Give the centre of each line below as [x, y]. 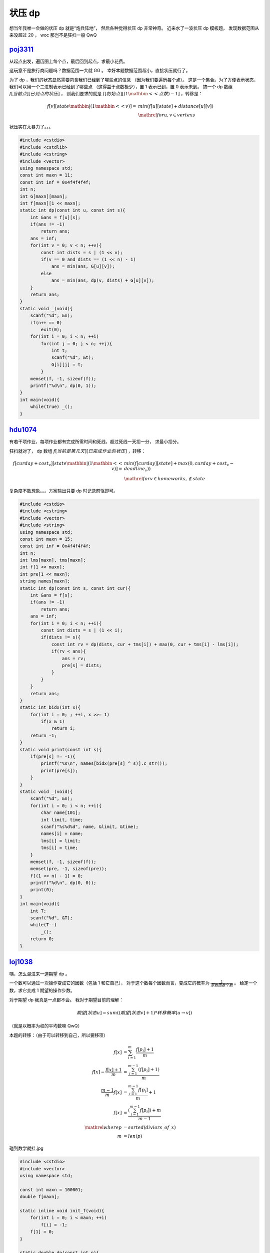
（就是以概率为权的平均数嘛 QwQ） [46, 1026]
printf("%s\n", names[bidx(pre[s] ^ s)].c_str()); [104, 764]
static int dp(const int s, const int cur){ [75, 588]
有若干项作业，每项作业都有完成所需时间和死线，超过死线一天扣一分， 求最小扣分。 [95, 442]
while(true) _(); [51, 407]
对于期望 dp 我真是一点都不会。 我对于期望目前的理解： [66, 999]
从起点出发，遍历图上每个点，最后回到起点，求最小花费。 [68, 61]
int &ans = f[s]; [51, 595]
